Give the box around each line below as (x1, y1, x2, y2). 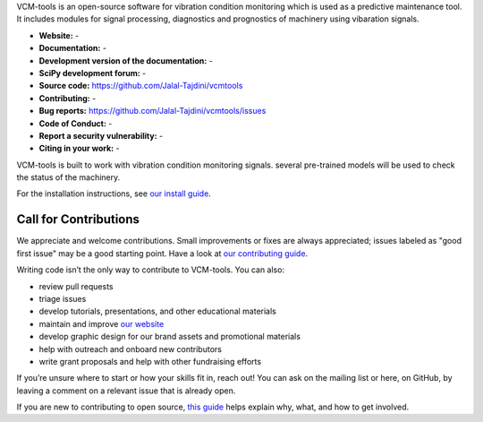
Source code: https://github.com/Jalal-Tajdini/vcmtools (38, 81, 243, 91)
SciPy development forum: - (38, 67, 147, 78)
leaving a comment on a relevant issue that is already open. (16, 385, 236, 396)
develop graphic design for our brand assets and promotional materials (38, 332, 301, 342)
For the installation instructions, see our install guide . (16, 188, 212, 199)
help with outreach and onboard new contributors (38, 343, 223, 354)
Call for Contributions (16, 211, 140, 228)
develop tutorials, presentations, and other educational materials (38, 306, 276, 317)
